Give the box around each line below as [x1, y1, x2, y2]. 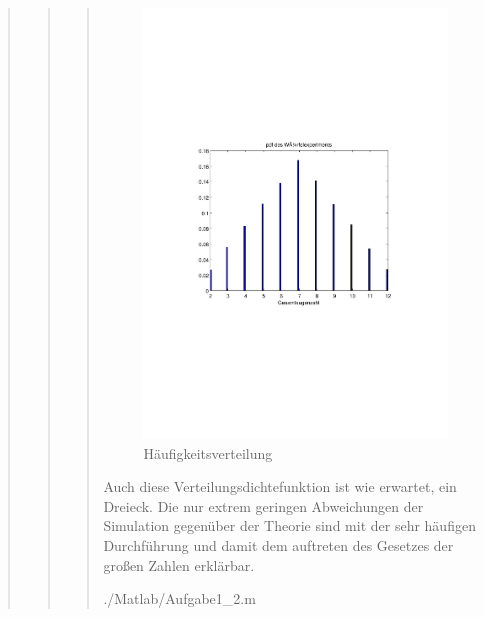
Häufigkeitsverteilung [143, 442, 273, 463]
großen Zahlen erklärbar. [103, 554, 255, 575]
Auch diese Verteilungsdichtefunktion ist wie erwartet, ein [103, 476, 457, 497]
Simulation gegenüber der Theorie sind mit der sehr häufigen [103, 515, 476, 536]
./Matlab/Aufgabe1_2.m [103, 588, 256, 609]
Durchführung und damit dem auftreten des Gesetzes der [103, 534, 454, 555]
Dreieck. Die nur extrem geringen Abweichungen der [103, 495, 424, 516]
